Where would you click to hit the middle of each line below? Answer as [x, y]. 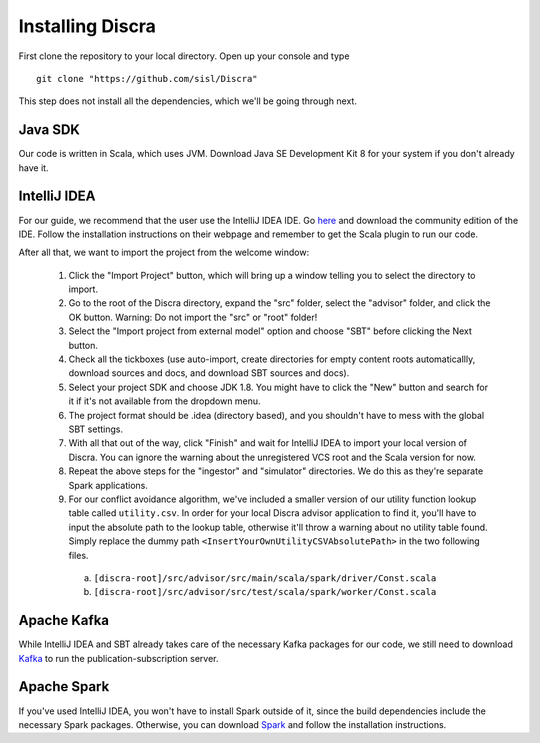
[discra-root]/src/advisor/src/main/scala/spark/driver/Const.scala [265, 578]
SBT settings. [96, 429]
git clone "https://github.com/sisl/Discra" [147, 78]
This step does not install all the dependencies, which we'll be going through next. [187, 101]
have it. [33, 167]
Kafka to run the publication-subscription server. [118, 658]
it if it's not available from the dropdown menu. [164, 401]
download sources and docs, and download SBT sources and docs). [209, 373]
